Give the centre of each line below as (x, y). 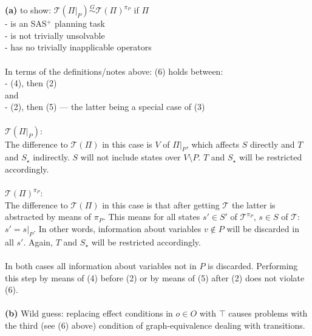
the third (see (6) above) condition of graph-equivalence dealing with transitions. (155, 325)
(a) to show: (28, 10)
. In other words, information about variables (117, 228)
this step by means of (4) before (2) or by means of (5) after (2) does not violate (155, 277)
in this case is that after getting (161, 204)
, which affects (213, 144)
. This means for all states (151, 217)
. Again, (38, 242)
